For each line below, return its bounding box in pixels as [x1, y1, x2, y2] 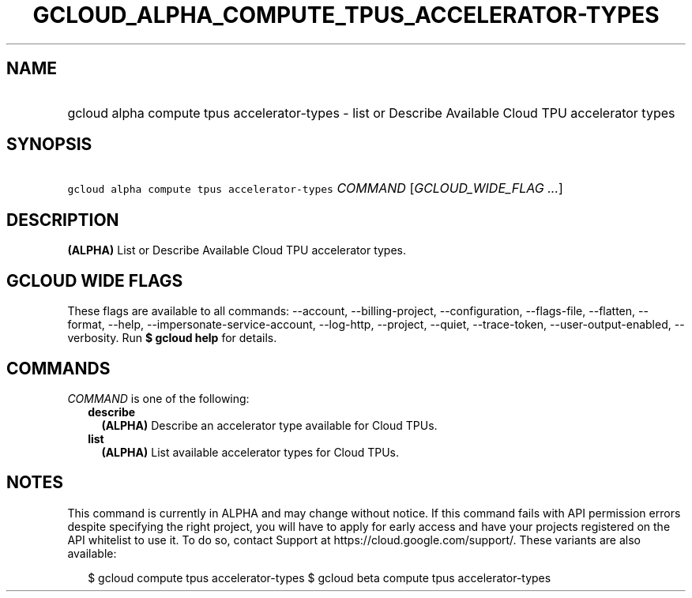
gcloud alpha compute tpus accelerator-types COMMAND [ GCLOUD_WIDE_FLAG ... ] [67, 180, 563, 197]
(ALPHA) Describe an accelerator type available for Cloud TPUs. [101, 418, 438, 432]
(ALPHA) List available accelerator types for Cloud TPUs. [101, 445, 399, 459]
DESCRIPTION [6, 209, 119, 230]
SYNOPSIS [6, 134, 92, 155]
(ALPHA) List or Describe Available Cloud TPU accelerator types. [67, 243, 407, 258]
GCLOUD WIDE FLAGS [6, 270, 183, 291]
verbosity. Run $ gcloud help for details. [67, 331, 277, 345]
